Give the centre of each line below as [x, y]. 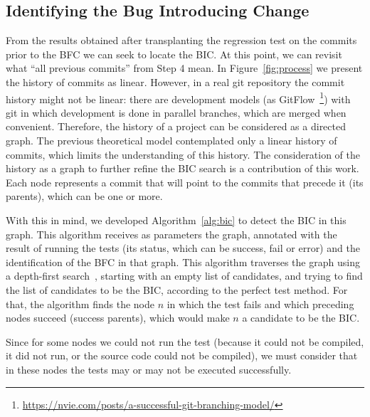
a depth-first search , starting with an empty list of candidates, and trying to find [184, 276]
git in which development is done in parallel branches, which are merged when [176, 112]
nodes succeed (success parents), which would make [118, 318]
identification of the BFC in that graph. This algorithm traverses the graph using [183, 262]
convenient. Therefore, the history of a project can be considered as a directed [176, 126]
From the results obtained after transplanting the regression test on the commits [181, 40]
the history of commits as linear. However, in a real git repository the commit [175, 81]
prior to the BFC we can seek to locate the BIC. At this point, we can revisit [174, 54]
